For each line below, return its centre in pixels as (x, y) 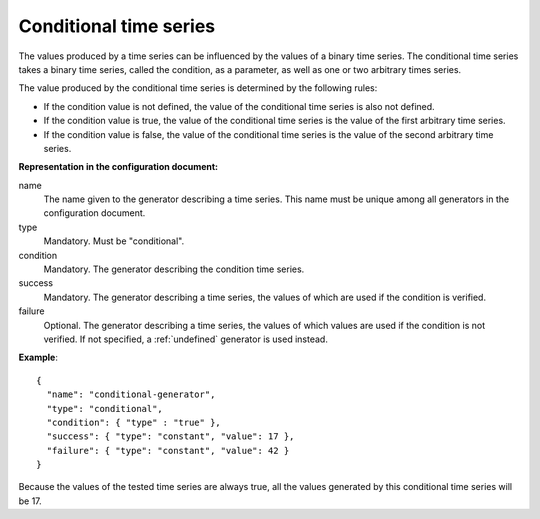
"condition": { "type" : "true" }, (134, 422)
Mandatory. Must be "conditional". (114, 241)
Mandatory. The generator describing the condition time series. (174, 269)
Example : (38, 357)
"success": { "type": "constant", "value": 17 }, (170, 436)
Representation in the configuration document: (118, 167)
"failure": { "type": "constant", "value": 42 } (168, 450)
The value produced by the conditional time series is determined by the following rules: (198, 88)
